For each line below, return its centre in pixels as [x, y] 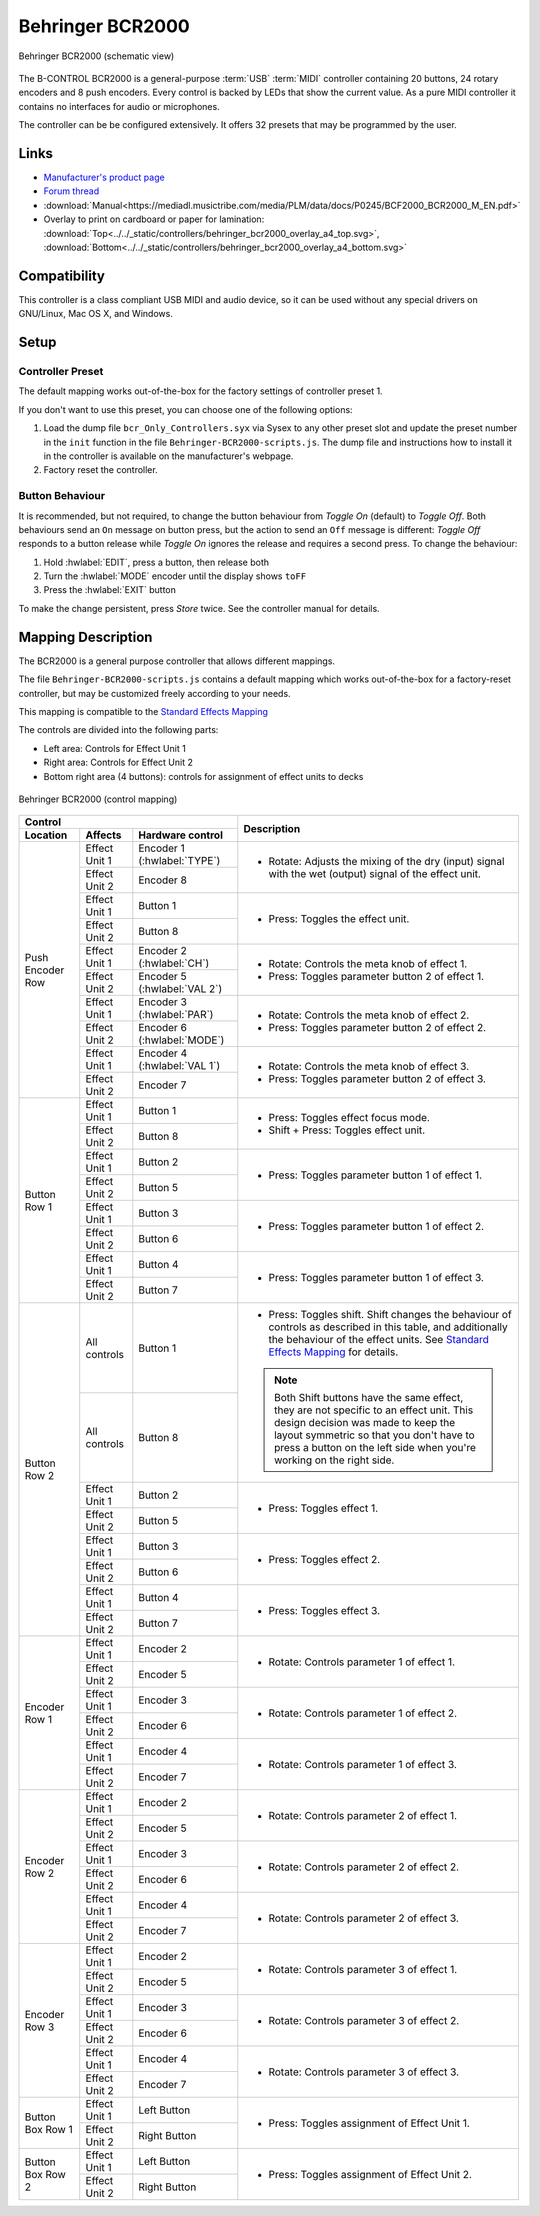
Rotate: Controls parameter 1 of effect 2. [363, 1713]
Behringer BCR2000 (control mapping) [98, 799]
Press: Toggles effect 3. [324, 1610]
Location [46, 835]
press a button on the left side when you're [375, 1448]
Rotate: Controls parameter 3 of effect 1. [363, 1969]
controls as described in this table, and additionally [388, 1327]
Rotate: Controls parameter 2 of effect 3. [364, 1918]
